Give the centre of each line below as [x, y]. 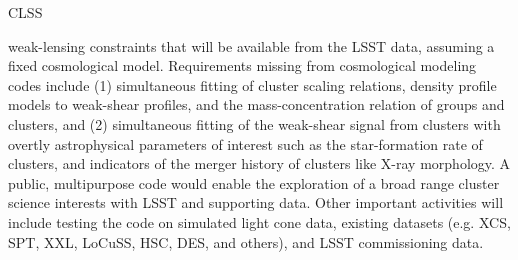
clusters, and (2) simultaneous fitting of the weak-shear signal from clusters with [254, 123]
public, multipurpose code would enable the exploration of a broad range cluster [254, 182]
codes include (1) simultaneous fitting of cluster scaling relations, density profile [252, 84]
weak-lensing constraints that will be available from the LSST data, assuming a [251, 45]
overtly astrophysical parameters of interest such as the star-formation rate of [245, 143]
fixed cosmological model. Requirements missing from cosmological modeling [242, 65]
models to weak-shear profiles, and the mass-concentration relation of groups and [256, 104]
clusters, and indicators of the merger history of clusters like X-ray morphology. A [259, 163]
